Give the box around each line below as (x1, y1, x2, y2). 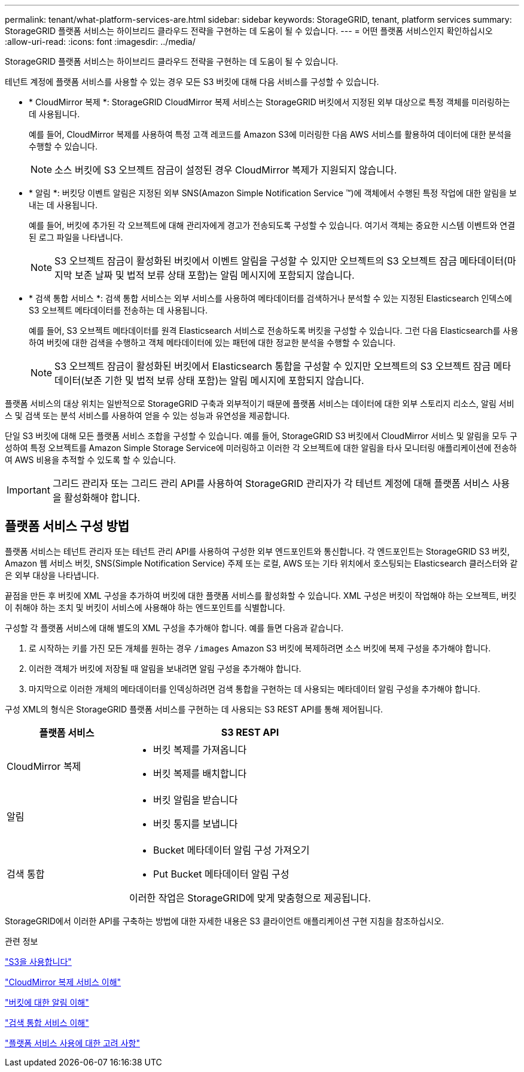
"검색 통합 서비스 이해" (5, 1017, 89, 1028)
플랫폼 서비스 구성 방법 (5, 519, 130, 534)
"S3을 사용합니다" (5, 956, 72, 967)
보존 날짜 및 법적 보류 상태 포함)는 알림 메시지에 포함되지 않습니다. (75, 269, 355, 281)
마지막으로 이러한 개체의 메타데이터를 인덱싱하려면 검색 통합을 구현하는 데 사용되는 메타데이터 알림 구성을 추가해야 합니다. (29, 683, 480, 694)
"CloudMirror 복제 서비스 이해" (5, 976, 121, 987)
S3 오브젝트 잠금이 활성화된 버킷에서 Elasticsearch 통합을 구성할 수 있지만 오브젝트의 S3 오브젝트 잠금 (54, 360, 491, 372)
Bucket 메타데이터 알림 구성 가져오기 (153, 843, 310, 856)
